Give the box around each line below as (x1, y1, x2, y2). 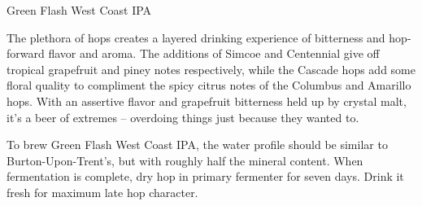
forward (7, 45, 45, 62)
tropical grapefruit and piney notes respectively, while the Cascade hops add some (7, 60, 415, 77)
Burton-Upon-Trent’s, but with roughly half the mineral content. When (7, 151, 363, 169)
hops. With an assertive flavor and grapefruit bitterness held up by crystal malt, (7, 92, 407, 109)
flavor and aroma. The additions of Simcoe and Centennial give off (48, 45, 380, 62)
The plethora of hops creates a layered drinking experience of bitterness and (7, 28, 385, 46)
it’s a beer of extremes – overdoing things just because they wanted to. (7, 108, 359, 125)
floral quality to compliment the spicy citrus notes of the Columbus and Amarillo (7, 77, 411, 94)
